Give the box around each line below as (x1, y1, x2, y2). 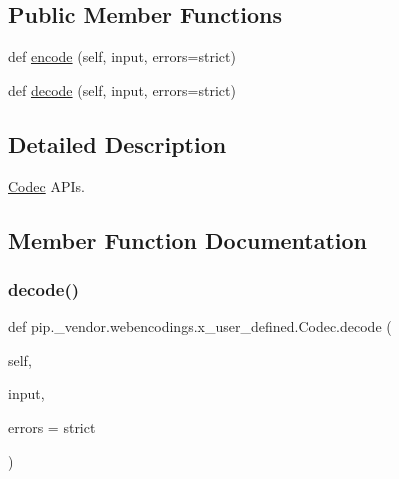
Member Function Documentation (8, 224, 368, 255)
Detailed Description (8, 128, 227, 159)
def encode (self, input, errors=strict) (8, 46, 236, 67)
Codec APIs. (8, 175, 85, 196)
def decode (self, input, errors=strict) (8, 79, 236, 100)
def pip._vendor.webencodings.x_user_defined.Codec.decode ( (8, 316, 392, 337)
